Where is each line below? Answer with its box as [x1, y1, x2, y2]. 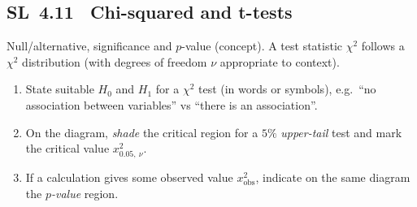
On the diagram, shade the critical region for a [25, 123, 258, 140]
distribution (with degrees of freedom [22, 53, 207, 70]
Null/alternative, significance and [7, 37, 172, 54]
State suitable [25, 80, 94, 97]
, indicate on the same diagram [255, 169, 410, 186]
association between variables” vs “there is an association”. [25, 96, 318, 113]
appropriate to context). [219, 53, 340, 70]
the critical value [25, 140, 110, 157]
